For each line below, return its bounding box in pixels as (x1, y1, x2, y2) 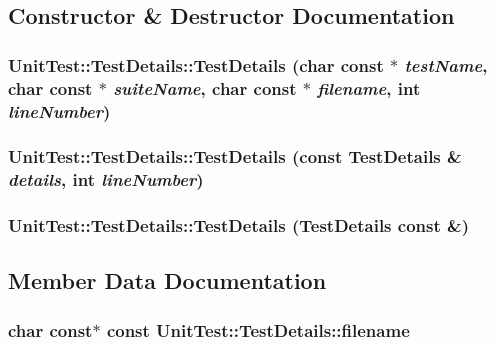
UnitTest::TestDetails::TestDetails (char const (8, 52, 384, 77)
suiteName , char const (113, 75, 297, 100)
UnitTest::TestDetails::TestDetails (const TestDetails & (8, 144, 462, 169)
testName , (404, 52, 488, 77)
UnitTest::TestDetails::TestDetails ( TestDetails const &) (8, 213, 469, 238)
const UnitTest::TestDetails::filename (106, 317, 410, 342)
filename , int (317, 75, 421, 100)
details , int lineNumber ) (8, 167, 204, 192)
